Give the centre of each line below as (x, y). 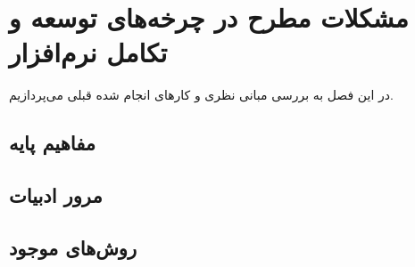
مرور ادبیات (56, 195)
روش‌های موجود (73, 247)
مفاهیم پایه (53, 143)
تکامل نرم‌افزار (88, 52)
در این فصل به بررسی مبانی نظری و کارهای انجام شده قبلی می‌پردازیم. (201, 95)
